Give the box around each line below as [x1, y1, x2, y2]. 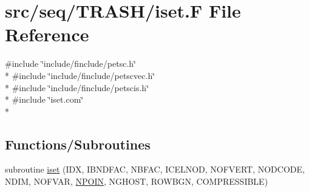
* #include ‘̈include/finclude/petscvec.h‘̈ [5, 69, 155, 81]
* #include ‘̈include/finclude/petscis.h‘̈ [5, 81, 149, 94]
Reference [5, 22, 89, 47]
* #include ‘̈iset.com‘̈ [5, 93, 84, 106]
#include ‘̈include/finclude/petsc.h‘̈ [5, 57, 136, 70]
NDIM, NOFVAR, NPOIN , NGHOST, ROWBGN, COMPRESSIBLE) [5, 175, 268, 188]
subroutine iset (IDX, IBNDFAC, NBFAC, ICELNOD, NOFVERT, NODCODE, [5, 163, 305, 176]
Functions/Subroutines [5, 134, 151, 153]
